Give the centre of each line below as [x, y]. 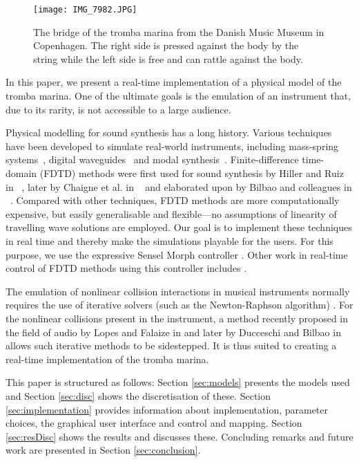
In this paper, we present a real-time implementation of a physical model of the [174, 82]
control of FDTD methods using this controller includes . [126, 268]
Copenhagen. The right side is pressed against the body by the [166, 45]
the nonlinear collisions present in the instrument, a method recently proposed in [177, 318]
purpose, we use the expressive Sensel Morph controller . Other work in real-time [177, 254]
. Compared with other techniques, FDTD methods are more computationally [175, 200]
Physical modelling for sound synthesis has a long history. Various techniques [169, 132]
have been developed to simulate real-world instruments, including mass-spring [172, 146]
